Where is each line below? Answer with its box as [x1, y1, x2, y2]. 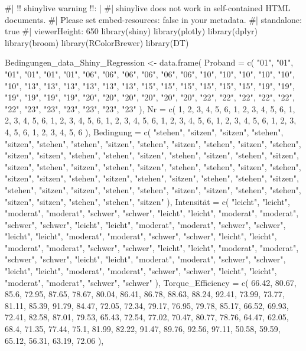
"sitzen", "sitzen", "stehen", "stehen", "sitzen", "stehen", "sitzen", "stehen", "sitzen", [5, 149, 299, 161]
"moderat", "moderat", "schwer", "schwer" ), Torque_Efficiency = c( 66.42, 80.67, [5, 276, 297, 288]
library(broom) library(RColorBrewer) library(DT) [5, 36, 189, 48]
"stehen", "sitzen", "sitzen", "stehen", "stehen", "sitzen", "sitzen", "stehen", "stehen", [5, 183, 301, 196]
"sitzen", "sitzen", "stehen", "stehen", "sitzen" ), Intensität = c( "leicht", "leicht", [5, 195, 290, 207]
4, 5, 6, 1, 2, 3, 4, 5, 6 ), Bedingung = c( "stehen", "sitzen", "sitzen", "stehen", [5, 125, 284, 138]
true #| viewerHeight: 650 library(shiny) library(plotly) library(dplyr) [5, 25, 258, 37]
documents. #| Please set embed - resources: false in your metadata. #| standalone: [5, 13, 302, 25]
